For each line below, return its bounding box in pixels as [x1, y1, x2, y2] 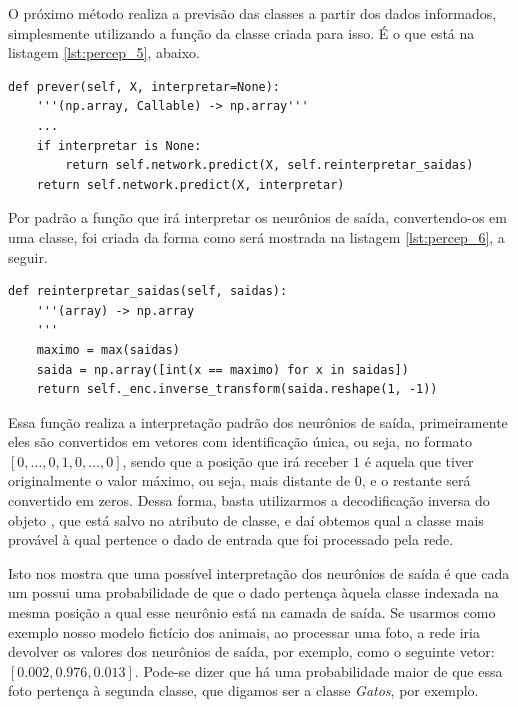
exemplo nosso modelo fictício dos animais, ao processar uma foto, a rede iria [8, 621, 480, 642]
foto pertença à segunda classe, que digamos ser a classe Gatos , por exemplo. [8, 680, 479, 701]
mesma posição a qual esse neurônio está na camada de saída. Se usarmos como [8, 602, 496, 623]
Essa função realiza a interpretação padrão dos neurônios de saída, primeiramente [8, 411, 508, 432]
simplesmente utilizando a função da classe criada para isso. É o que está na [8, 22, 475, 43]
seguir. [8, 246, 48, 267]
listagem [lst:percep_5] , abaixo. [8, 42, 200, 63]
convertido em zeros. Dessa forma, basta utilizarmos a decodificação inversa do [8, 490, 490, 511]
